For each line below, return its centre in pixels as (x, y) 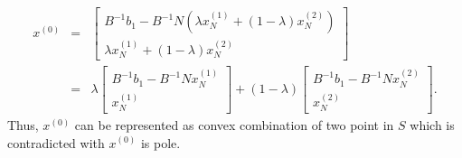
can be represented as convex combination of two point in (234, 124)
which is (432, 124)
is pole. (160, 142)
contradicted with (56, 142)
